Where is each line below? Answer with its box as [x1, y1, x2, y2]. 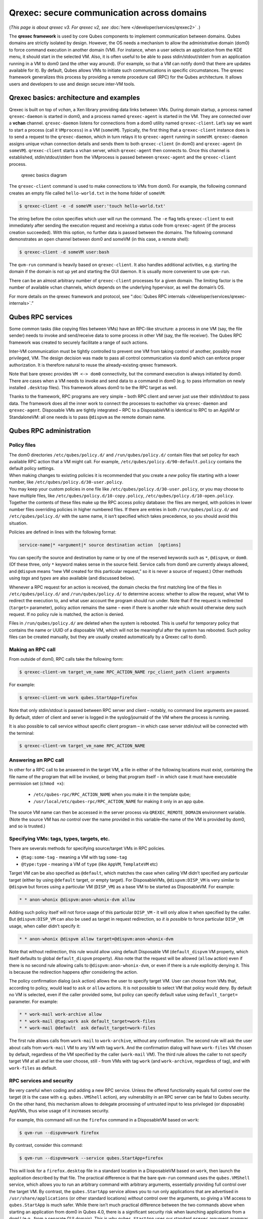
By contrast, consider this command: [9, 1142, 83, 1148]
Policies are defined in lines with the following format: [9, 529, 117, 535]
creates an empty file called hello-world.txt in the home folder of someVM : [9, 190, 166, 196]
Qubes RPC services [9, 313, 73, 321]
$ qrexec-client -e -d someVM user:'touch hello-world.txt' [19, 203, 166, 209]
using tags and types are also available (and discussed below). [9, 575, 135, 581]
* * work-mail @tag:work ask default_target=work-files [19, 1018, 156, 1024]
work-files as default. [9, 1065, 57, 1071]
